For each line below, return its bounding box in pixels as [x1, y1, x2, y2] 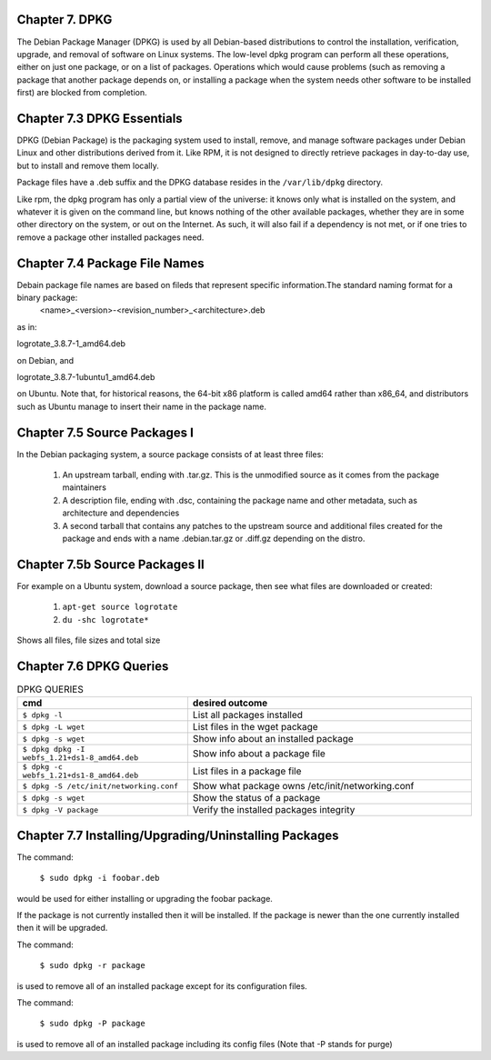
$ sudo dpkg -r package [39, 960, 145, 971]
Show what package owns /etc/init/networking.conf [192, 780, 415, 793]
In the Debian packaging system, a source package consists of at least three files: [16, 448, 325, 459]
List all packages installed [192, 709, 304, 722]
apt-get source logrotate [62, 602, 178, 613]
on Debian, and [16, 355, 75, 365]
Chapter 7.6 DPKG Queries [16, 658, 169, 674]
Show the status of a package [192, 792, 321, 805]
